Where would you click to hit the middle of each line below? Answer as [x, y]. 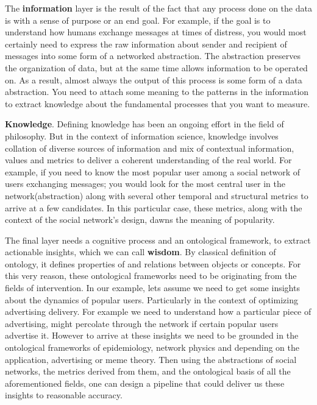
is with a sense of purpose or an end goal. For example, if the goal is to [138, 20]
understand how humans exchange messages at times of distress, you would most [156, 32]
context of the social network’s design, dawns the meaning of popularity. [140, 220]
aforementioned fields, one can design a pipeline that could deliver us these [145, 383]
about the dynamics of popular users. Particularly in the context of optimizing [151, 299]
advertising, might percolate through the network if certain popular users [142, 323]
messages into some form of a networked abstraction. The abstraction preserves [153, 56]
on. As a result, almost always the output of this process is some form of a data [154, 79]
